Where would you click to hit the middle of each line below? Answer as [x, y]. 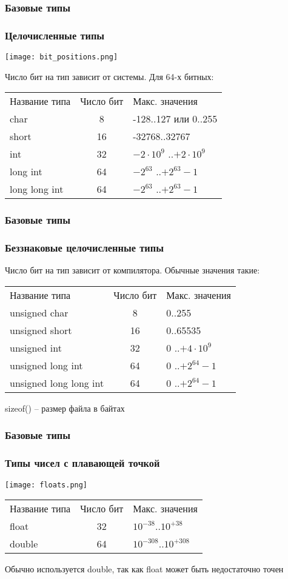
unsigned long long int [57, 383]
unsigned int [36, 347]
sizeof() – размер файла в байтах [65, 408]
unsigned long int [46, 365]
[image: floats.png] [46, 485]
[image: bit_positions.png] [62, 57]
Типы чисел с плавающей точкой [82, 463]
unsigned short [41, 330]
